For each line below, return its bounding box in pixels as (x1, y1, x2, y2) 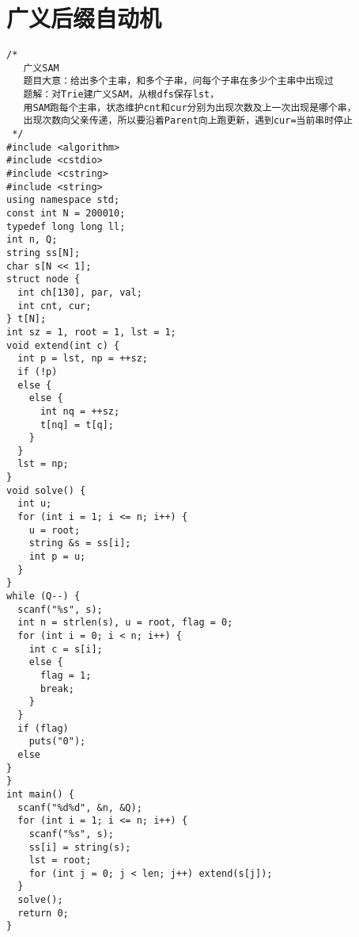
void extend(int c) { (6, 339, 120, 351)
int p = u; (28, 551, 86, 563)
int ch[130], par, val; (17, 286, 142, 298)
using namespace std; (6, 194, 120, 206)
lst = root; (28, 855, 92, 866)
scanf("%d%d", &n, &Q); (17, 801, 142, 813)
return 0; (17, 907, 69, 919)
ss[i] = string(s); (28, 841, 131, 853)
